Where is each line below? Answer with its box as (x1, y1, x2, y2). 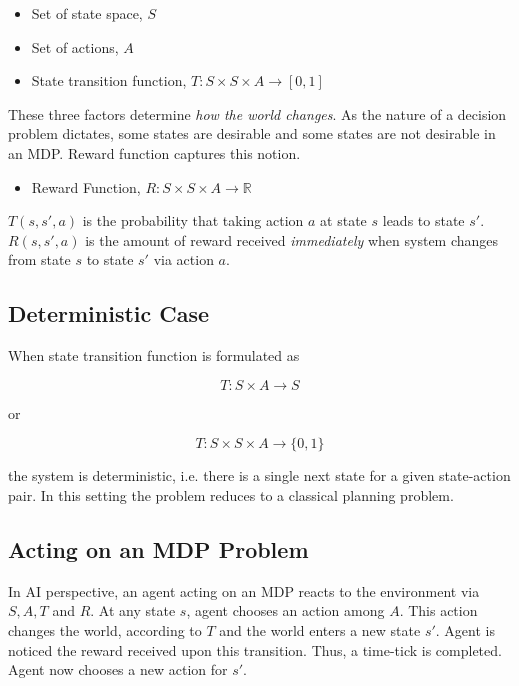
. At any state (90, 600, 176, 621)
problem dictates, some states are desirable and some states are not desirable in (8, 123, 496, 144)
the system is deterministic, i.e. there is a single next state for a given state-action (8, 465, 511, 486)
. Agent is (435, 619, 495, 640)
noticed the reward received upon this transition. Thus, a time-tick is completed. (8, 639, 502, 660)
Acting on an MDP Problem (8, 533, 309, 564)
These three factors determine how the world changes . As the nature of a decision (8, 103, 507, 124)
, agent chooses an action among (186, 600, 385, 621)
